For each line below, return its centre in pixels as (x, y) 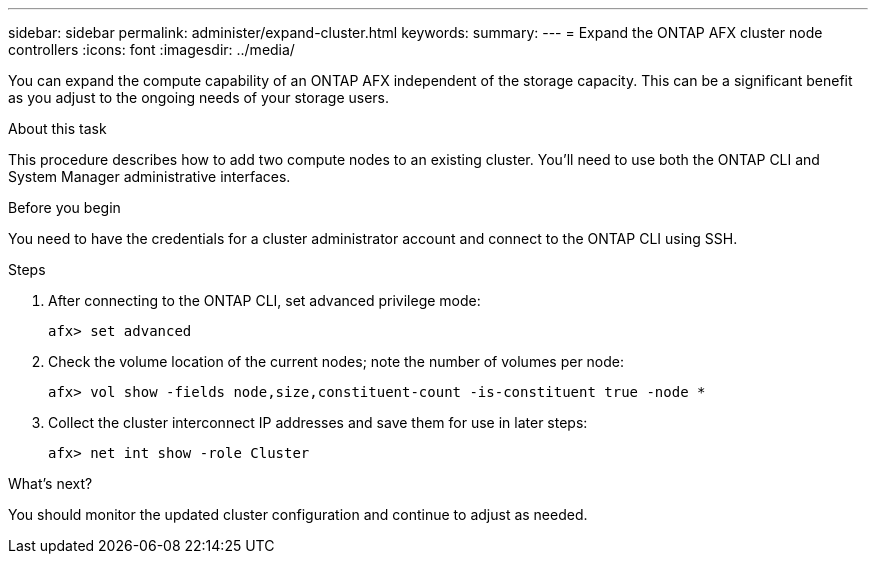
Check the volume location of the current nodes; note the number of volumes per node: (336, 361)
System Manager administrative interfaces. (149, 176)
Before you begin (64, 207)
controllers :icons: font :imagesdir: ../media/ (151, 49)
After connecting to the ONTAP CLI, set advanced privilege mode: (264, 300)
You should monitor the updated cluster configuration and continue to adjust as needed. (298, 514)
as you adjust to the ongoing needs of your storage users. (199, 97)
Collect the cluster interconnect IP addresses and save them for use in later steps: (318, 422)
